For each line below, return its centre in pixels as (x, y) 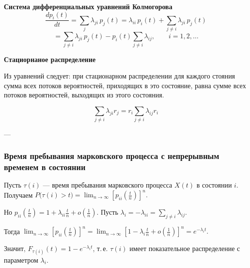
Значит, (15, 248)
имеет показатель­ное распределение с (185, 248)
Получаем (18, 195)
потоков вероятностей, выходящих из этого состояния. (84, 95)
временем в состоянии (45, 166)
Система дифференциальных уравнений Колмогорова (88, 6)
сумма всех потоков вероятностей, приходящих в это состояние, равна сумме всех (125, 85)
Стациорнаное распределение (50, 59)
